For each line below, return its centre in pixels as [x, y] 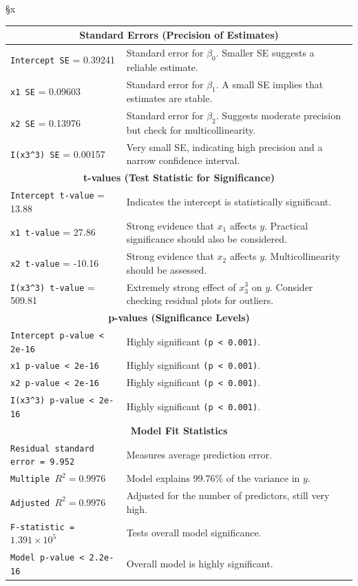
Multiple [30, 479]
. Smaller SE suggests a [265, 52]
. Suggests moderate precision [278, 115]
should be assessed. [167, 269]
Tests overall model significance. [194, 533]
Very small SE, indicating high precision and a [224, 146]
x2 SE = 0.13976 [45, 122]
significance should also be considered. [207, 239]
